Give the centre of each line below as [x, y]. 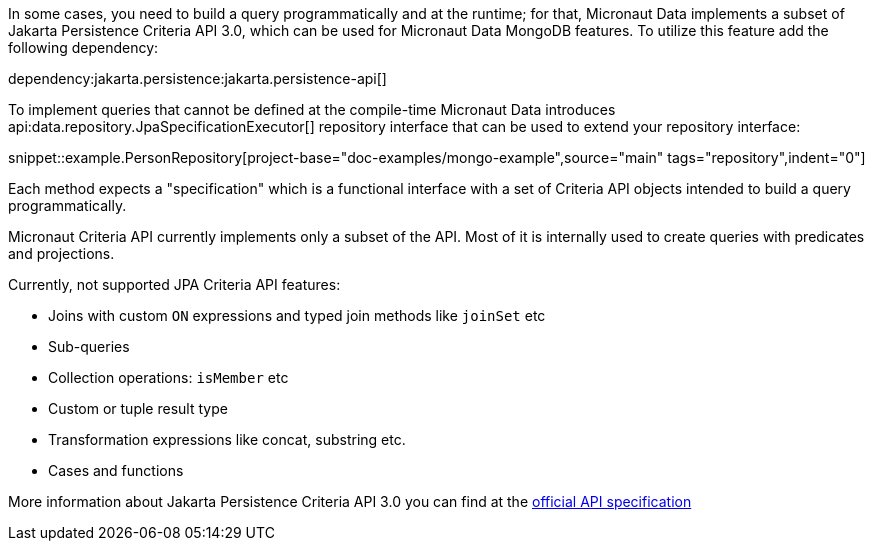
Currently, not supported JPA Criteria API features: [174, 284]
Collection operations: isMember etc [168, 377]
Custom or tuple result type [138, 408]
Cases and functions [116, 470]
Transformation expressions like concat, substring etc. [227, 439]
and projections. [61, 253]
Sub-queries [89, 346]
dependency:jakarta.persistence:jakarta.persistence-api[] [197, 78]
